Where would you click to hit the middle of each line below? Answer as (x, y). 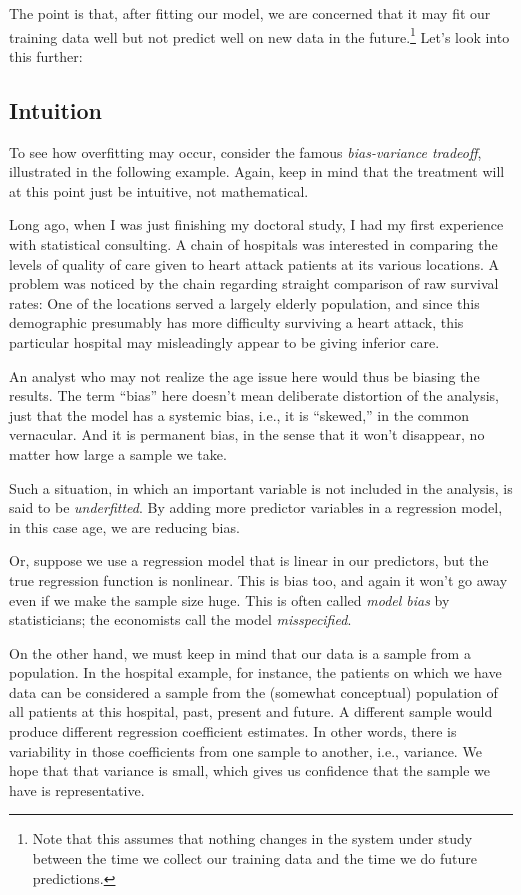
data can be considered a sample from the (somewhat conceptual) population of (253, 691)
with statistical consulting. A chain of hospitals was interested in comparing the (253, 244)
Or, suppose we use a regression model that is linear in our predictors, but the (249, 560)
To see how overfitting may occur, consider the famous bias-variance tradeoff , (245, 151)
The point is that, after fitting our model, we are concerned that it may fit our (250, 13)
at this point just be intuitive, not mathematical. (159, 190)
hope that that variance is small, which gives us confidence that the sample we (250, 770)
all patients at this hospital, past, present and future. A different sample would (251, 711)
